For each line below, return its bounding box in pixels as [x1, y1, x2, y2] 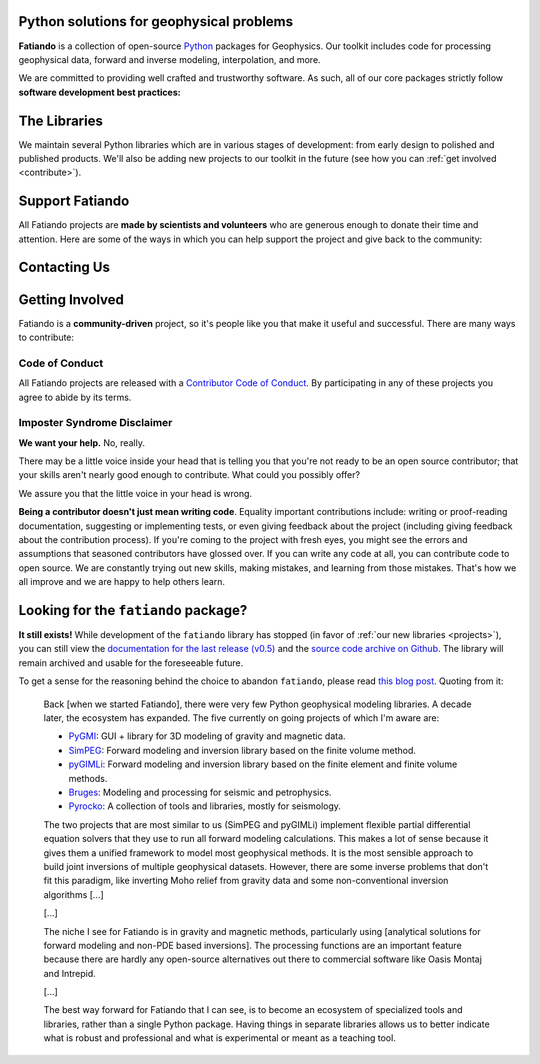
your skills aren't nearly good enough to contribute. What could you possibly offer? [18, 469, 360, 481]
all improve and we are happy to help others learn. [18, 576, 225, 588]
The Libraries [18, 112, 104, 129]
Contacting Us [18, 259, 110, 276]
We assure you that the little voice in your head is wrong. [18, 487, 253, 499]
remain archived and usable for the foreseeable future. [18, 656, 244, 669]
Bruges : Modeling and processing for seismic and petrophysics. [68, 786, 332, 798]
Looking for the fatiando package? [18, 601, 248, 619]
